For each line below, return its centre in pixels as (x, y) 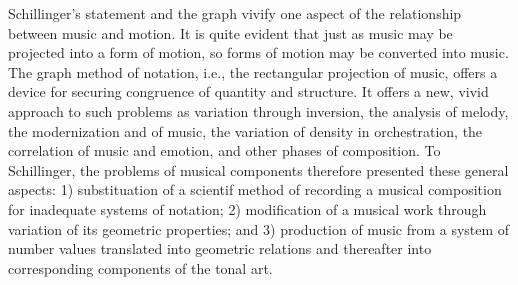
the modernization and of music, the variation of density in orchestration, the (245, 130)
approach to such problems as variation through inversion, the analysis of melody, (258, 110)
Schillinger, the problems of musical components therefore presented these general (258, 169)
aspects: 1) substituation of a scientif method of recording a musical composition (255, 189)
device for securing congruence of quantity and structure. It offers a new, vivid (248, 91)
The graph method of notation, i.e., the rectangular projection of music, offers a (253, 71)
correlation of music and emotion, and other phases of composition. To (224, 150)
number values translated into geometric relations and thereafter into (220, 248)
